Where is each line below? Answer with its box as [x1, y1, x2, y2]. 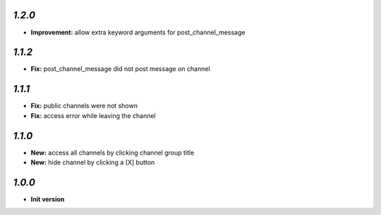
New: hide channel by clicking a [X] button [30, 158, 155, 167]
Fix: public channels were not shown [30, 102, 138, 110]
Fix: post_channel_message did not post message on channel [30, 65, 211, 73]
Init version [30, 195, 65, 203]
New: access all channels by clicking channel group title [30, 148, 195, 157]
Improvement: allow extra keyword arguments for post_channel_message [30, 28, 246, 37]
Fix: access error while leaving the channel [30, 111, 156, 119]
